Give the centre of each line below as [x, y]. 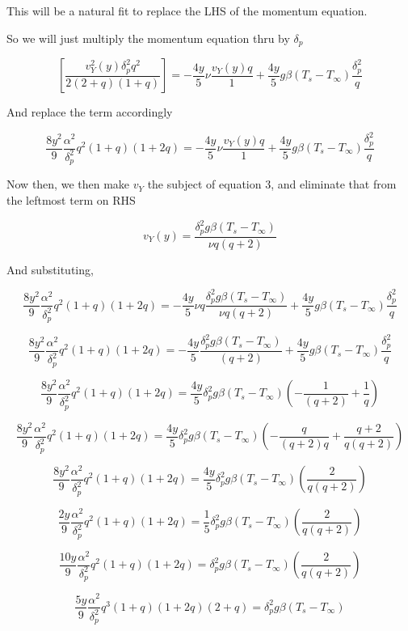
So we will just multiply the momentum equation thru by [148, 38]
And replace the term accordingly [90, 112]
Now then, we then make [68, 184]
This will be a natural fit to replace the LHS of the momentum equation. [187, 11]
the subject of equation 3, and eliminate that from [272, 184]
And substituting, [50, 269]
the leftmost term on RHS [71, 200]
